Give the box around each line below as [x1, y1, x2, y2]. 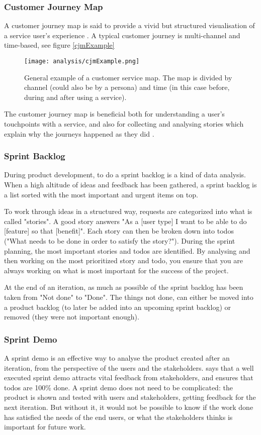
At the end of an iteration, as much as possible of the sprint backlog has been [4, 282, 243, 292]
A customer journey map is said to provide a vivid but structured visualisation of [4, 20, 255, 31]
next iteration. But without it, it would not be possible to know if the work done [4, 401, 253, 412]
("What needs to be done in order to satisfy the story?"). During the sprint [4, 236, 235, 246]
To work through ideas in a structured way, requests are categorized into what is [4, 206, 252, 216]
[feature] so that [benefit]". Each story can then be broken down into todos [4, 226, 234, 236]
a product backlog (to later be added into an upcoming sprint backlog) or [4, 301, 231, 312]
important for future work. [4, 421, 86, 432]
